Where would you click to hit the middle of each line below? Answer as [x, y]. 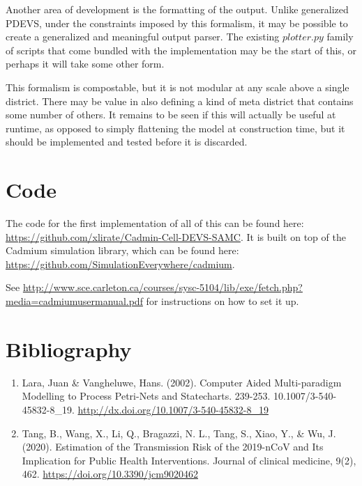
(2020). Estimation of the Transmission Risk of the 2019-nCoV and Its [173, 447]
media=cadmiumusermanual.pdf [74, 301]
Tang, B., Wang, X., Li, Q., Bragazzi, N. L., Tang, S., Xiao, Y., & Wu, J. [179, 433]
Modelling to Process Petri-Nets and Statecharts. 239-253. [146, 396]
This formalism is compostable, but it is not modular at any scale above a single [178, 87]
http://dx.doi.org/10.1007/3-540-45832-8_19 [173, 409]
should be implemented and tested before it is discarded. [127, 142]
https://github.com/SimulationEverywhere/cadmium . [120, 264]
